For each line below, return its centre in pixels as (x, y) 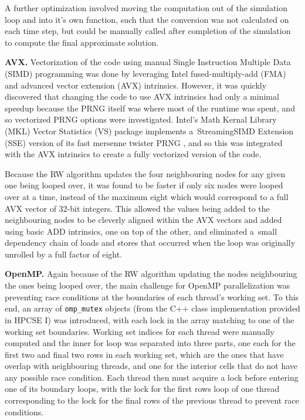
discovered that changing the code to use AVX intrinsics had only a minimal (142, 96)
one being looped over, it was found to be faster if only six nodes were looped (144, 185)
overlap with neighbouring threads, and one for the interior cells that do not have (151, 366)
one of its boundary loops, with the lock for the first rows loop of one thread (142, 389)
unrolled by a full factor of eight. (64, 254)
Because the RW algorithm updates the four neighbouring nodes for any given (145, 173)
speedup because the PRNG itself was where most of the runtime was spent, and (150, 108)
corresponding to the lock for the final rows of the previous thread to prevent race (152, 400)
